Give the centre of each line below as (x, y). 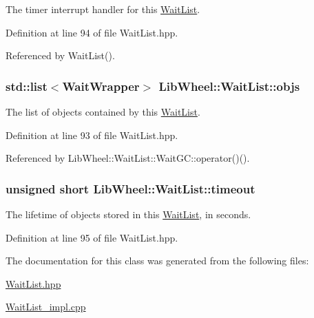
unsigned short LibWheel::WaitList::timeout (130, 188)
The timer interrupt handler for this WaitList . (103, 9)
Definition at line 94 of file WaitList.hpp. (92, 32)
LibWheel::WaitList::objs (229, 86)
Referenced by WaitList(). (60, 55)
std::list (27, 86)
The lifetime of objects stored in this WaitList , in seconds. (128, 214)
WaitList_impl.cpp (46, 307)
